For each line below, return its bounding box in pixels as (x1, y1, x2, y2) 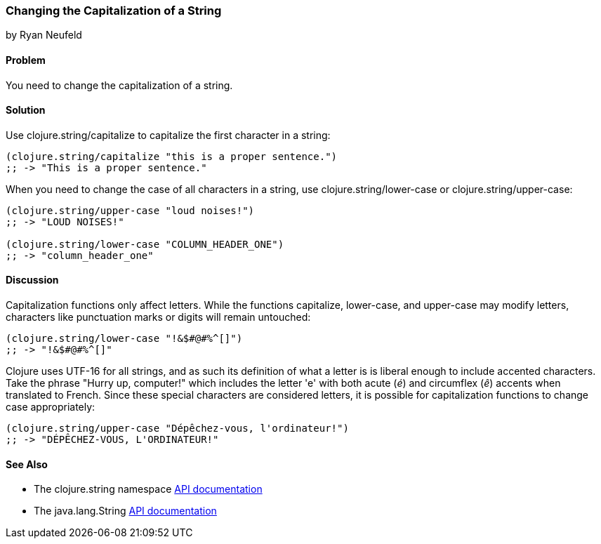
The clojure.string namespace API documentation (34, 483, 263, 496)
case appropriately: (6, 401, 95, 413)
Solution (6, 104, 46, 117)
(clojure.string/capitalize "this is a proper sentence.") (6, 150, 338, 162)
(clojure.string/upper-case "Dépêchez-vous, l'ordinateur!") (6, 423, 349, 434)
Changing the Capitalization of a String (6, 4, 222, 18)
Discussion (6, 274, 59, 286)
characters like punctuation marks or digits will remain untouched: (6, 311, 311, 324)
